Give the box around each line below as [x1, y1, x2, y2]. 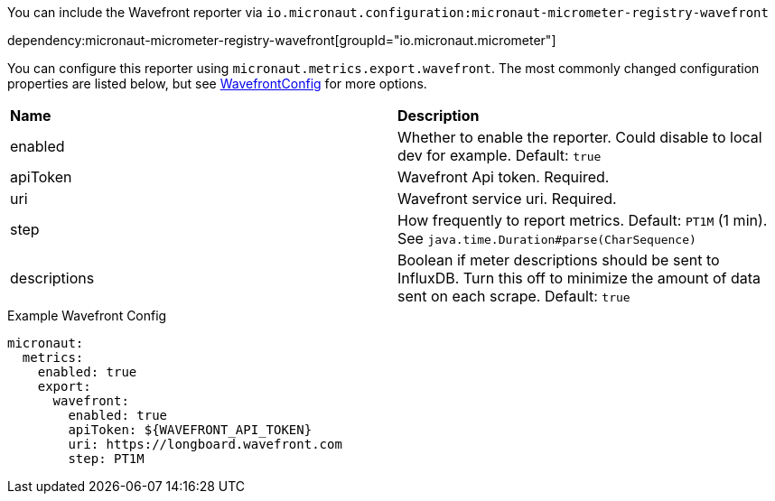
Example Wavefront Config [7, 308, 167, 323]
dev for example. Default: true [397, 146, 602, 164]
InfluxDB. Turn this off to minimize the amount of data [397, 269, 761, 287]
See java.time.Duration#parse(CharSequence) [397, 229, 696, 247]
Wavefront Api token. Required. [397, 168, 610, 186]
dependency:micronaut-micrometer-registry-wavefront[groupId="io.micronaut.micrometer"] [7, 32, 556, 48]
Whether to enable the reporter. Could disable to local [397, 128, 762, 146]
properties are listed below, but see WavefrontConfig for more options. [7, 76, 427, 91]
